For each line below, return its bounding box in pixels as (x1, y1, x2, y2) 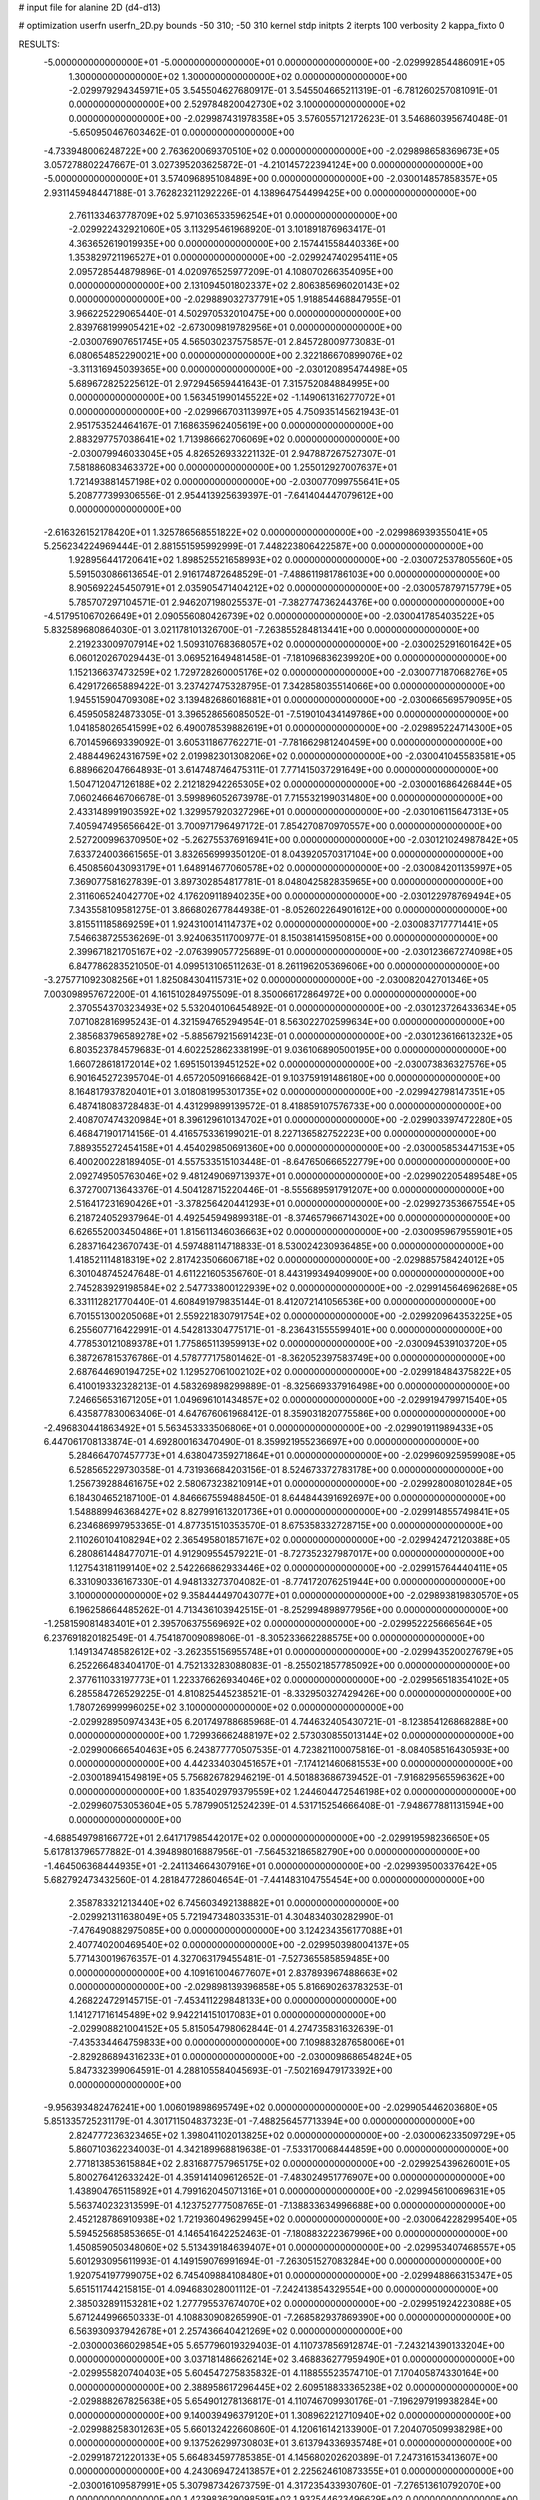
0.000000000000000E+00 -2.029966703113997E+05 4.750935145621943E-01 (68, 405, 399, 417)
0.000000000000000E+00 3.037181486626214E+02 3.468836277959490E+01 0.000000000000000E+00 (68, 2353, 515, 2365)
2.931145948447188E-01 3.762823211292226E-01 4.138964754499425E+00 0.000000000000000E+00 (43, 186, 477, 199)
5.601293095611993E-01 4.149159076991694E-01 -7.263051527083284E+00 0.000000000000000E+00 (68, 2255, 502, 2267)
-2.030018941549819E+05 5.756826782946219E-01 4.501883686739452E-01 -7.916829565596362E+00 (68, 1771, 505, 1784)
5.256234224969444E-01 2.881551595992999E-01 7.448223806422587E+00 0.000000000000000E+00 (43, 540, 484, 552)
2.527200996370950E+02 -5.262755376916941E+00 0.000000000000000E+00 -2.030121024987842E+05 (68, 834, 519, 846)
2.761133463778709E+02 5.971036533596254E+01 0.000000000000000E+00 (68, 210, 398, 222)
